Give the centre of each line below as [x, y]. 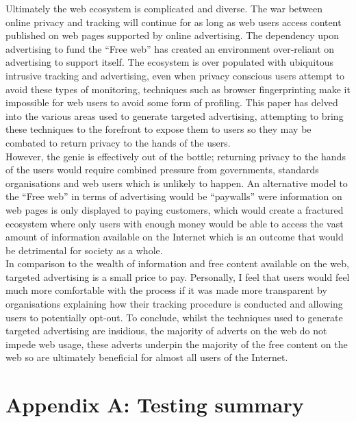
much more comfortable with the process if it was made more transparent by [166, 290]
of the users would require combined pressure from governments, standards [162, 170]
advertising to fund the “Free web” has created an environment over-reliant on [170, 48]
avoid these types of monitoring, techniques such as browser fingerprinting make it [178, 89]
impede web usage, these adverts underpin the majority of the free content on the [177, 344]
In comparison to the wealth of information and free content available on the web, [177, 263]
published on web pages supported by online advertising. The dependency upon [172, 35]
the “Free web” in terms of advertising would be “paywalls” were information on [174, 196]
